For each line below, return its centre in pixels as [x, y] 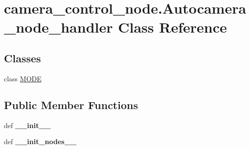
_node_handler [58, 27]
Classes [23, 58]
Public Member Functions [71, 104]
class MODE [23, 78]
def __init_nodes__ [40, 141]
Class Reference [172, 27]
